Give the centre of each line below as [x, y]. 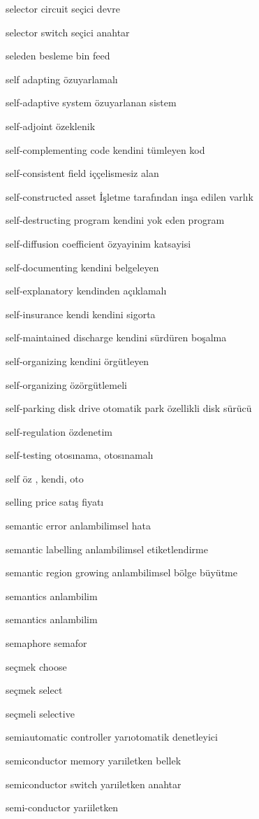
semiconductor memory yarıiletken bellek [94, 760]
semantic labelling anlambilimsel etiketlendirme [107, 549]
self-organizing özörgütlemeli [66, 384]
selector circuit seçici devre [63, 8]
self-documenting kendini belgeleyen [82, 267]
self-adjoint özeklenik [51, 126]
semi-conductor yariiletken [62, 807]
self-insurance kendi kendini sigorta [81, 314]
